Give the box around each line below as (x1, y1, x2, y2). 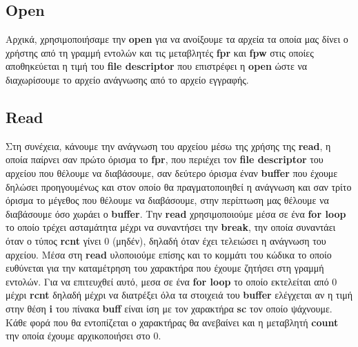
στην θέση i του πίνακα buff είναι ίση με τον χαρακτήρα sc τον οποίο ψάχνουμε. (6, 301, 332, 315)
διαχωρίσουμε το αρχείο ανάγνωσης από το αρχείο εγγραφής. (6, 72, 249, 86)
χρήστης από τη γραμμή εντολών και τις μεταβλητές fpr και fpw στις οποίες (6, 45, 314, 59)
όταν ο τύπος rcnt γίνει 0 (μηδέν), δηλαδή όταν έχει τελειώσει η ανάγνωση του (6, 233, 326, 247)
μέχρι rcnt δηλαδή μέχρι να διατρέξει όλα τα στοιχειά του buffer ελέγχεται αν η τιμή (6, 288, 353, 302)
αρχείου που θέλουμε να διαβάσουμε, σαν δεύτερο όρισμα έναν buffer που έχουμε (6, 165, 338, 180)
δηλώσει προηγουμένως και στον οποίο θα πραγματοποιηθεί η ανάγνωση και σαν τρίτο (6, 179, 352, 194)
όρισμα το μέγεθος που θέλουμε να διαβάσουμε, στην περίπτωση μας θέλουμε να (6, 193, 329, 207)
